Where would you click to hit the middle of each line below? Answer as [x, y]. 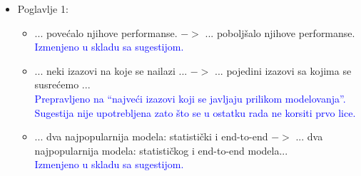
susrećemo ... [62, 84]
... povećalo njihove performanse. [106, 32]
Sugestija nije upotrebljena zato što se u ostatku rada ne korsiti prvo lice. [195, 112]
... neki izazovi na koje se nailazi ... [111, 70]
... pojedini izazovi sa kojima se [283, 70]
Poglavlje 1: [43, 9]
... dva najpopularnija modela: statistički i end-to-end [151, 136]
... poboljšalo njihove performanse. [280, 32]
